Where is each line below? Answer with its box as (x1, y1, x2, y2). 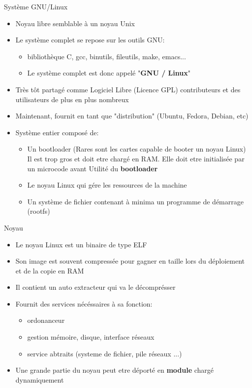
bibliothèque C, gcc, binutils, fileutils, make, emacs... (27, 51, 186, 61)
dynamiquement (15, 374, 64, 385)
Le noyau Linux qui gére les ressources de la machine (27, 180, 187, 190)
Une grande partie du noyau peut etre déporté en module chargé (15, 365, 214, 375)
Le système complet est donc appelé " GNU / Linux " (27, 68, 190, 78)
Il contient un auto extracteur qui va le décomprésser (15, 282, 176, 292)
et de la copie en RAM (15, 265, 84, 275)
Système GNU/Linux (4, 1, 68, 11)
